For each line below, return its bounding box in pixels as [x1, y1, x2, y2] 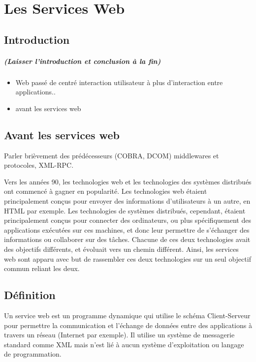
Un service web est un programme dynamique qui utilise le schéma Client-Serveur [4, 310, 251, 321]
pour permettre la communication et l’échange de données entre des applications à [4, 320, 252, 330]
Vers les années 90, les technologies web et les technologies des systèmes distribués [4, 176, 252, 186]
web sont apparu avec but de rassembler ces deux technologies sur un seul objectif [4, 253, 251, 264]
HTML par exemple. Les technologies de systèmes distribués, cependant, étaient [4, 205, 246, 215]
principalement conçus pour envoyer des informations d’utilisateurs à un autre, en [4, 196, 251, 206]
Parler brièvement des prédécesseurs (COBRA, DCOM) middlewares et [4, 150, 219, 160]
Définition [4, 287, 56, 302]
